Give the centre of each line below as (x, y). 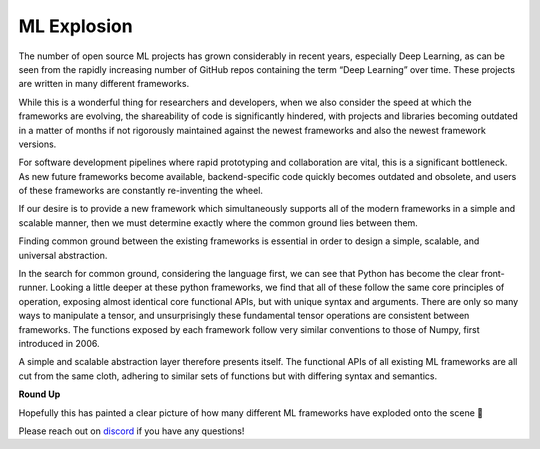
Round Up (39, 394)
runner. (33, 287)
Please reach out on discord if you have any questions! (131, 431)
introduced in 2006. (59, 343)
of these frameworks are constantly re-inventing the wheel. (141, 191)
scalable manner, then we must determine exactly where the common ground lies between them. (218, 222)
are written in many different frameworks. (104, 84)
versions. (37, 144)
